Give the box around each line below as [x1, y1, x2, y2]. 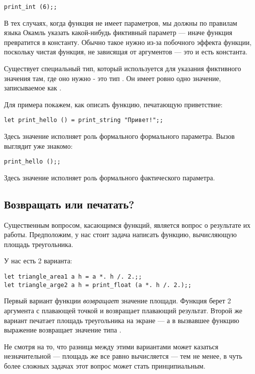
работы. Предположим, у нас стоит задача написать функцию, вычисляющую [4, 229, 237, 240]
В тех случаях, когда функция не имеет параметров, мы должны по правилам [4, 17, 237, 28]
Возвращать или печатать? [4, 196, 134, 211]
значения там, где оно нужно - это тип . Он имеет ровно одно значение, [4, 73, 221, 83]
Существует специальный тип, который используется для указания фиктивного [4, 63, 241, 74]
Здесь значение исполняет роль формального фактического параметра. [4, 172, 215, 182]
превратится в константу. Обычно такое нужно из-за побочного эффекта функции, [4, 37, 252, 47]
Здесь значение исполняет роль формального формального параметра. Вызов [4, 131, 235, 141]
